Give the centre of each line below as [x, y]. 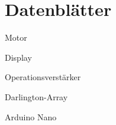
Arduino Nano [31, 116]
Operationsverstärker [43, 77]
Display [18, 57]
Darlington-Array [36, 96]
